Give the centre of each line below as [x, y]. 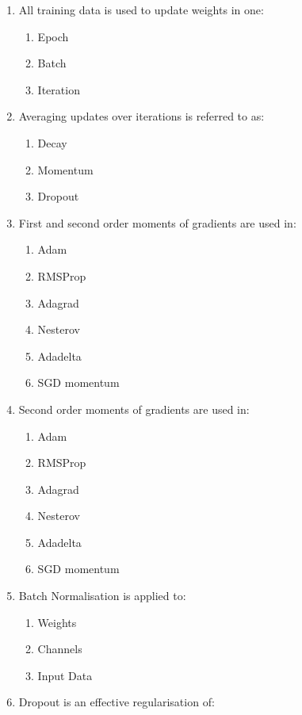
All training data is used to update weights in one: [141, 10]
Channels [60, 649]
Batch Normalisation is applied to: [102, 596]
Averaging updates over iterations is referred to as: [141, 116]
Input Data [65, 675]
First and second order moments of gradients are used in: [157, 222]
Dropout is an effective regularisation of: [117, 702]
